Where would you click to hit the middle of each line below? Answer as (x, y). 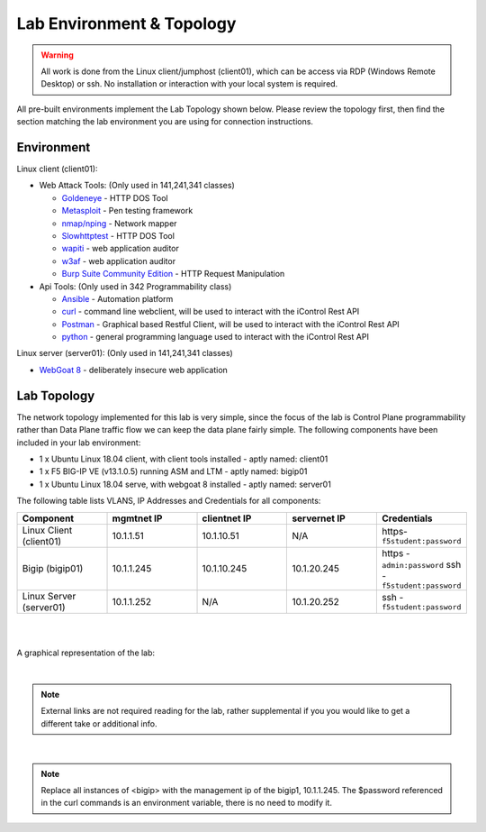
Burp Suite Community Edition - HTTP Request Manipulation (173, 274)
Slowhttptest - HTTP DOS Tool (118, 235)
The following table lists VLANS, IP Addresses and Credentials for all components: (169, 501)
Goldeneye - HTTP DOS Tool (115, 197)
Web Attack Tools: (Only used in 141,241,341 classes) (137, 186)
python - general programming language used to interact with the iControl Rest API (215, 337)
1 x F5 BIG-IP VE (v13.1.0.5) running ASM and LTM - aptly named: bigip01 (173, 471)
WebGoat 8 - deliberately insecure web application (134, 370)
